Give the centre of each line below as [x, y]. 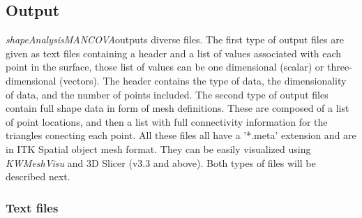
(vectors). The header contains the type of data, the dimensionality [203, 80]
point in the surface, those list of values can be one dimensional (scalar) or [165, 67]
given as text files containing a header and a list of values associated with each [174, 53]
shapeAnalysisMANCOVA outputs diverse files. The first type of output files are [175, 39]
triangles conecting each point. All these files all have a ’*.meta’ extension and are [181, 135]
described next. [38, 176]
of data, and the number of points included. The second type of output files [167, 94]
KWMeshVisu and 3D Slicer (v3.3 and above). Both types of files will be [161, 162]
